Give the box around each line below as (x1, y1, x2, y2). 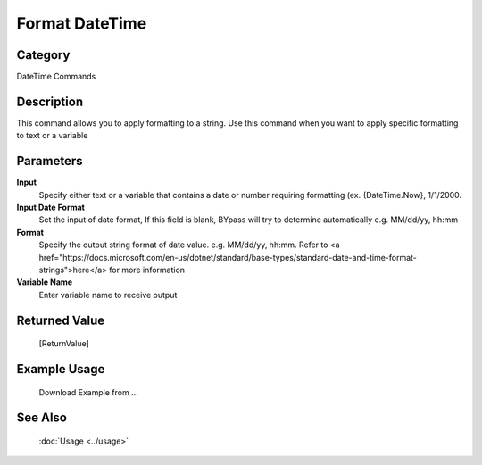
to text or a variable (16, 130, 88, 141)
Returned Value (16, 312, 105, 328)
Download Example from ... (38, 386, 138, 397)
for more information (108, 264, 186, 275)
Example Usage (16, 361, 105, 377)
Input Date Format (16, 202, 85, 213)
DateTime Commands (16, 71, 96, 82)
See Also (16, 411, 67, 426)
